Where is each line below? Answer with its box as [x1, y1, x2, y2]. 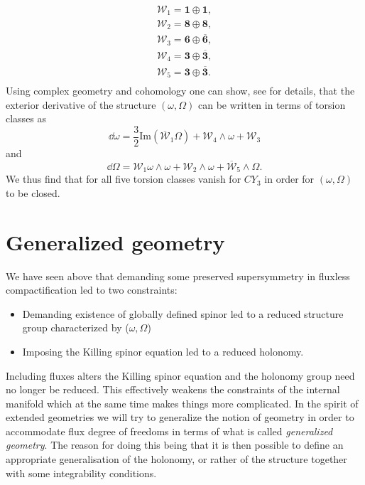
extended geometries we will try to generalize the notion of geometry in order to [6, 410, 354, 425]
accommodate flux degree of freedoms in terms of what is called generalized [6, 423, 333, 438]
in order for [264, 171, 315, 186]
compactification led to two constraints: [6, 282, 178, 297]
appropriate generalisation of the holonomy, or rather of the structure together [6, 452, 347, 467]
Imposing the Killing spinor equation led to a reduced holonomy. [22, 343, 304, 358]
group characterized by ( [22, 320, 129, 335]
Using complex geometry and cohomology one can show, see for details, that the [6, 83, 355, 98]
